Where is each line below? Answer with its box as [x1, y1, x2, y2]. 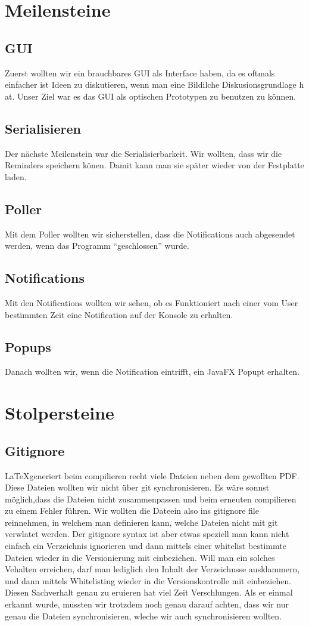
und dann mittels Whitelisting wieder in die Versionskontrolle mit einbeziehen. [5, 574, 292, 587]
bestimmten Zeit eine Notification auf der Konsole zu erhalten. [5, 308, 233, 320]
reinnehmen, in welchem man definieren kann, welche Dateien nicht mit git [5, 516, 278, 528]
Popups [5, 337, 51, 356]
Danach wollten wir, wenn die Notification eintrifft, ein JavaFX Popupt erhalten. [5, 365, 299, 378]
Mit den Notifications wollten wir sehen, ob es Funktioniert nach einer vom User [5, 296, 298, 309]
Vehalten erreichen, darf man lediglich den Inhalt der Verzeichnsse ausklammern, [5, 563, 300, 575]
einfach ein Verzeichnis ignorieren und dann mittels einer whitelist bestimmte [5, 539, 286, 552]
